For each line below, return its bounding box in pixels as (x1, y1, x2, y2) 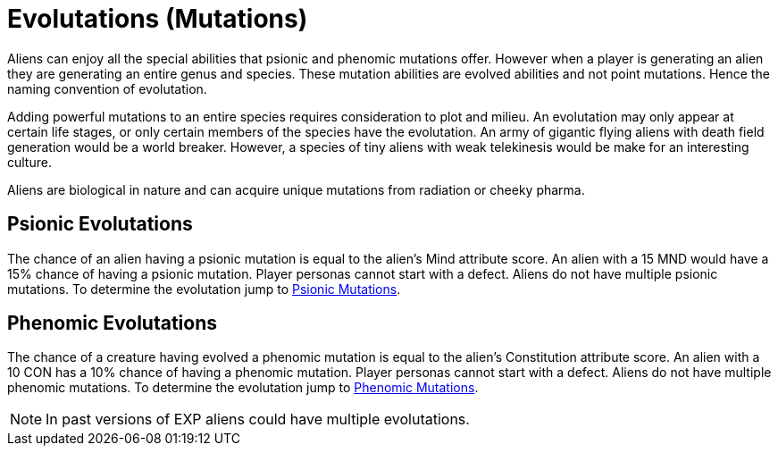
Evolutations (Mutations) (7, 4, 308, 34)
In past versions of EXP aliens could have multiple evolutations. (46, 410, 470, 429)
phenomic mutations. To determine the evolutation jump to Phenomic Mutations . (7, 380, 479, 396)
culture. (7, 154, 52, 170)
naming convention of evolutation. (7, 80, 207, 96)
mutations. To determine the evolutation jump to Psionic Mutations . (7, 281, 401, 297)
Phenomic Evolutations (7, 312, 218, 335)
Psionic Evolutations (7, 213, 193, 236)
